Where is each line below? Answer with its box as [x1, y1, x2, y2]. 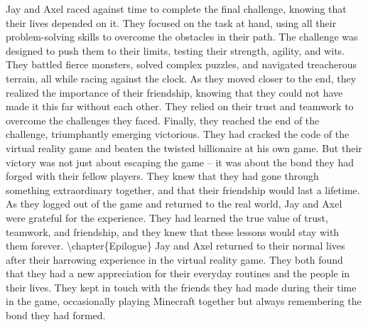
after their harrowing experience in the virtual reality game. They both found [6, 252, 343, 267]
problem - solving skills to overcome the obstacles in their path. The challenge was [6, 29, 358, 44]
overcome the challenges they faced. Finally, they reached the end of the [6, 112, 320, 127]
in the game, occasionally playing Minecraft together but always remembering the [6, 294, 362, 309]
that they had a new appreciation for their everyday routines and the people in [6, 266, 350, 281]
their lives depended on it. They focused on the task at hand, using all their [6, 15, 337, 30]
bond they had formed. [6, 308, 106, 323]
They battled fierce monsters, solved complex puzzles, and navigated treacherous [6, 57, 357, 72]
